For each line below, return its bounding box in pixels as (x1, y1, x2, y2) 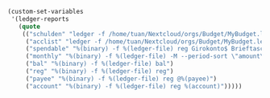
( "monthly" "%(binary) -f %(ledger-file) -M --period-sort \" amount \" (25, 52, 268, 60)
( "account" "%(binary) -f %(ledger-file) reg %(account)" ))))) (25, 82, 243, 90)
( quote (18, 22, 41, 31)
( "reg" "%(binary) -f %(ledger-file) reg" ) (25, 67, 174, 76)
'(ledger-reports (10, 14, 69, 23)
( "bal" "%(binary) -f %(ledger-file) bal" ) (25, 60, 174, 68)
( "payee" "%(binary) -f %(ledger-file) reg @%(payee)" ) (25, 75, 218, 83)
